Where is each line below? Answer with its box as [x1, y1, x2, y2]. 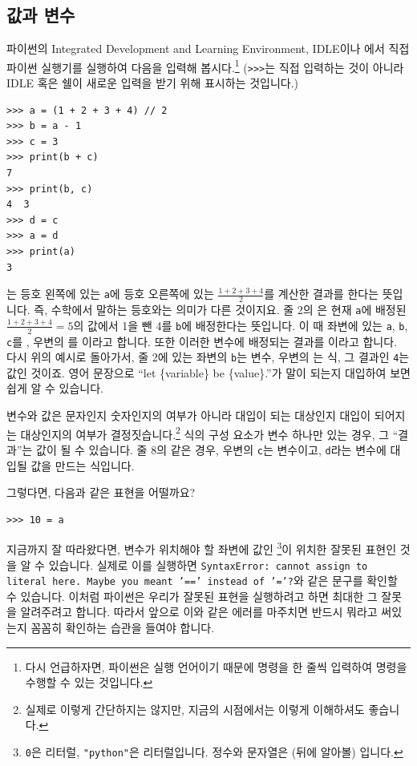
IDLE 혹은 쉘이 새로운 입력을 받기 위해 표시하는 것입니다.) [6, 75, 299, 91]
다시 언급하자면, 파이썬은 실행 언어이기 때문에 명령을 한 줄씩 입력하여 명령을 [25, 658, 407, 675]
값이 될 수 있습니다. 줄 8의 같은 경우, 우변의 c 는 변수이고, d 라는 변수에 [36, 441, 387, 458]
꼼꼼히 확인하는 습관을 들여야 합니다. [30, 619, 215, 636]
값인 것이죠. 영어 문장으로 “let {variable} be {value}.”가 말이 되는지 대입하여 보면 [6, 364, 411, 381]
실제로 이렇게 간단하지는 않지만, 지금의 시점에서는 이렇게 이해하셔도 [25, 700, 365, 717]
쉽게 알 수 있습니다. [6, 380, 103, 397]
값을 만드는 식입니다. [30, 457, 135, 474]
